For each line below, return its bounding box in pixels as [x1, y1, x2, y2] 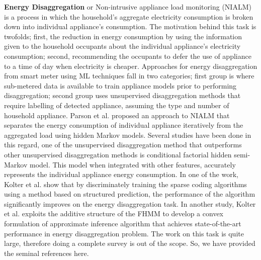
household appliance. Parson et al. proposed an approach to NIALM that [4, 110, 230, 120]
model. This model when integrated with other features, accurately [29, 159, 236, 169]
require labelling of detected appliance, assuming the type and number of [4, 100, 229, 110]
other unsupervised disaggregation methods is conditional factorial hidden [4, 149, 232, 159]
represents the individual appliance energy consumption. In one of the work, [4, 169, 238, 180]
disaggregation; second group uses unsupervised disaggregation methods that [4, 90, 241, 101]
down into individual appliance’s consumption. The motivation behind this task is [4, 21, 256, 32]
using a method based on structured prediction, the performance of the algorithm [4, 189, 255, 199]
